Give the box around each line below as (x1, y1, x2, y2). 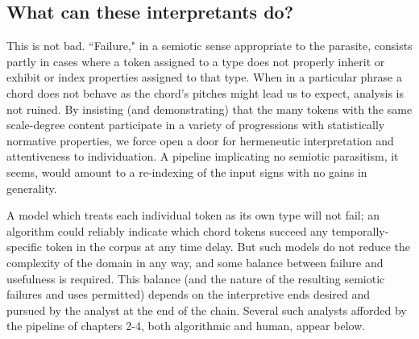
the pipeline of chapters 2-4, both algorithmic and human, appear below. (6, 317, 366, 334)
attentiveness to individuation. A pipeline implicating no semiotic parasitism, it (6, 148, 399, 165)
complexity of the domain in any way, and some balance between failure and (6, 253, 384, 270)
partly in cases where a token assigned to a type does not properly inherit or (6, 52, 385, 69)
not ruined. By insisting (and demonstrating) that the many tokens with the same (6, 100, 413, 117)
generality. (6, 179, 57, 196)
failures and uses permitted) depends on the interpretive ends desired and (6, 286, 371, 303)
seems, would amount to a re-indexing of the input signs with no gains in (6, 163, 367, 180)
